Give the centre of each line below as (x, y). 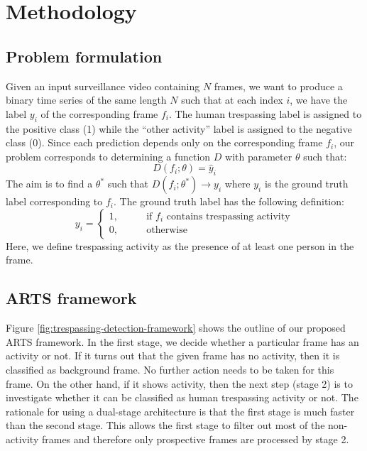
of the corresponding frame (99, 113)
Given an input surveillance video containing (103, 86)
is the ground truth (306, 184)
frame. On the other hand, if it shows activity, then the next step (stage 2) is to (179, 383)
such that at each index (232, 100)
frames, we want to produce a (278, 86)
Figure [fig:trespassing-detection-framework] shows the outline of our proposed (176, 328)
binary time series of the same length (86, 100)
